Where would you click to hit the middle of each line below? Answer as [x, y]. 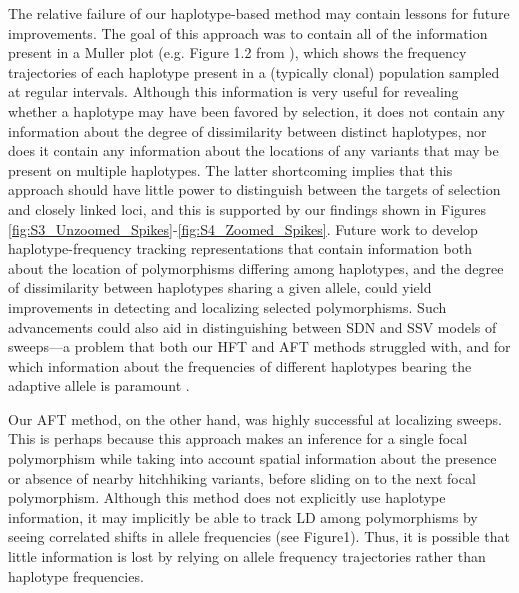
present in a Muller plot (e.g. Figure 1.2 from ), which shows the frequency [237, 52]
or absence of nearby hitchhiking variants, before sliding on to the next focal [242, 477]
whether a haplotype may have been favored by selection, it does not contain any [256, 110]
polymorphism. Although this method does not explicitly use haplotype [227, 497]
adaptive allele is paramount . [99, 385]
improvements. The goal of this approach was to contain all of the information [248, 32]
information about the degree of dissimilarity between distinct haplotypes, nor [247, 130]
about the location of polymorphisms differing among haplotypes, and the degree [256, 267]
